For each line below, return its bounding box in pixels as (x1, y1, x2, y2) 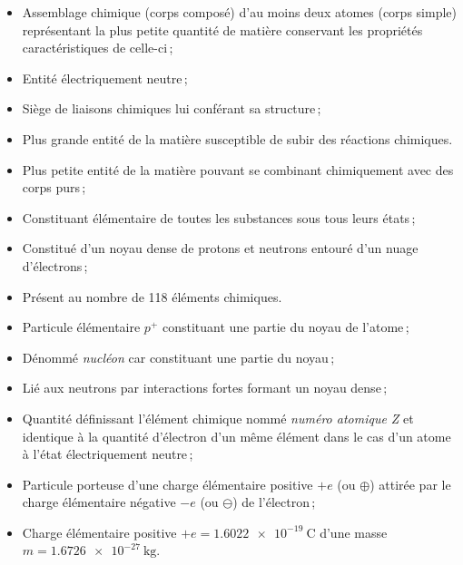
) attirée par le (369, 474, 451, 493)
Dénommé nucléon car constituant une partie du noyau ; (22, 347, 335, 366)
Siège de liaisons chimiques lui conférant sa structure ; (22, 99, 321, 118)
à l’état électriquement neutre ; (22, 444, 193, 463)
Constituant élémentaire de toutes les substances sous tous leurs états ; (22, 208, 416, 227)
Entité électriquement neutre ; (22, 68, 188, 87)
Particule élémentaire (22, 317, 141, 336)
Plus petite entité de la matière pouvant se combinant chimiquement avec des (22, 160, 454, 179)
